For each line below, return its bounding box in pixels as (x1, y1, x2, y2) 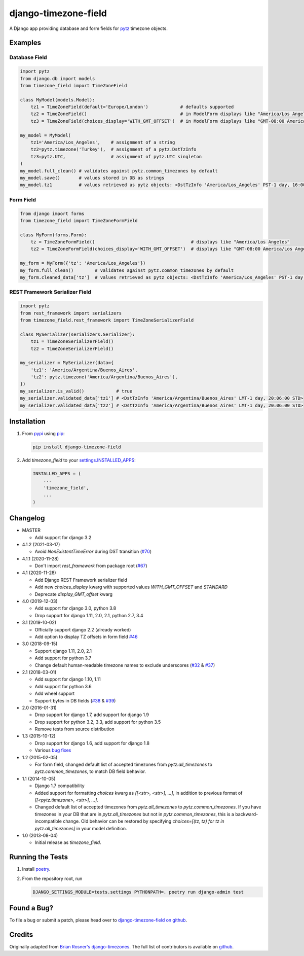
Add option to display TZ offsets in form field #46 (34, 634, 138, 640)
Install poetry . (22, 866, 51, 872)
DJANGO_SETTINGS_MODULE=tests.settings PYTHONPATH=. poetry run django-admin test (32, 889, 244, 895)
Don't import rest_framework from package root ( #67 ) (34, 563, 147, 569)
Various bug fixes (34, 747, 71, 753)
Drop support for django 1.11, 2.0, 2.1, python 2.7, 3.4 (34, 612, 143, 618)
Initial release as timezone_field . (34, 839, 101, 845)
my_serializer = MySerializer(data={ (20, 360, 114, 366)
